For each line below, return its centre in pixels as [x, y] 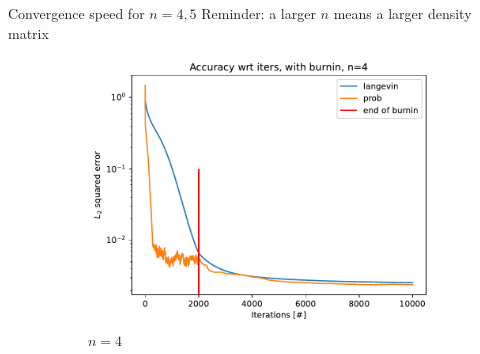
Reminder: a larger [258, 13]
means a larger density [402, 13]
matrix [28, 32]
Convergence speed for [76, 13]
